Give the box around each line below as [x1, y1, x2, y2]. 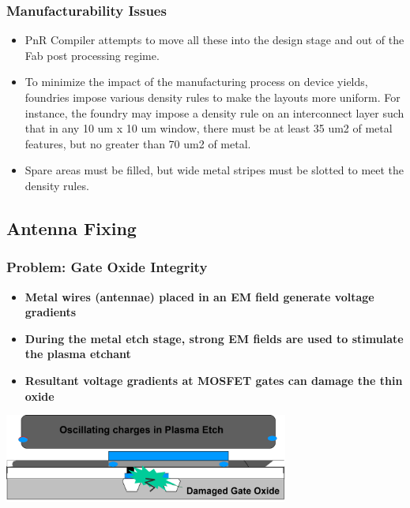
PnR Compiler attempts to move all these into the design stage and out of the [24, 32, 404, 48]
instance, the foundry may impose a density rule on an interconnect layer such [24, 104, 404, 121]
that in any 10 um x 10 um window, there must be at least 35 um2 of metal [24, 120, 393, 136]
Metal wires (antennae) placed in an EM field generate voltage [24, 288, 374, 304]
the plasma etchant [24, 346, 131, 362]
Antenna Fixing [6, 215, 137, 240]
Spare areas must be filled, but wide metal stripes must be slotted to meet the [24, 162, 404, 178]
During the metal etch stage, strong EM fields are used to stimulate [24, 330, 404, 346]
